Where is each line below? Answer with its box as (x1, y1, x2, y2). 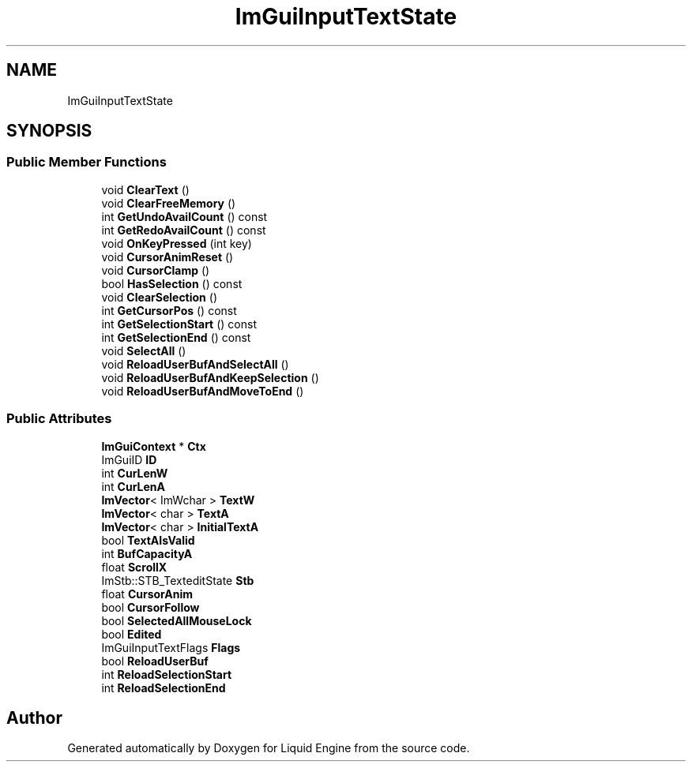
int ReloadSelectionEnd (101, 680, 226, 695)
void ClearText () (101, 182, 190, 197)
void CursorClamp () (101, 263, 210, 277)
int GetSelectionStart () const (101, 317, 257, 331)
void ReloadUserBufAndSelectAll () (101, 357, 289, 371)
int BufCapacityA (101, 546, 193, 560)
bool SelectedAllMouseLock (101, 613, 252, 628)
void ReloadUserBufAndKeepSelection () (101, 370, 319, 384)
